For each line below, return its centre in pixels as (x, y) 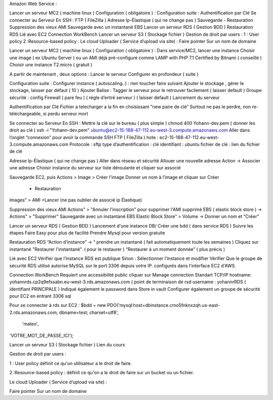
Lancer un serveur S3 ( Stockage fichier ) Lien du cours (67, 345)
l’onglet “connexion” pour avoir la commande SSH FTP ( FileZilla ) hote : (84, 137)
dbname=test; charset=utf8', (89, 312)
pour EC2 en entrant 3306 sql (40, 296)
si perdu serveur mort (66, 114)
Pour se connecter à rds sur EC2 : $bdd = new (58, 305)
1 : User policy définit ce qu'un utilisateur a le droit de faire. (71, 363)
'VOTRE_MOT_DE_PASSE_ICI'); (41, 335)
